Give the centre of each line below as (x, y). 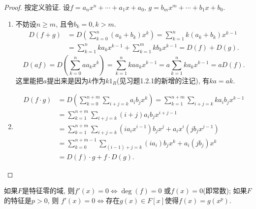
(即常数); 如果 (225, 191)
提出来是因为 (68, 80)
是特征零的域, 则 (48, 191)
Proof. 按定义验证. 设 (37, 7)
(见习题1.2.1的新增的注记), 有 (163, 80)
